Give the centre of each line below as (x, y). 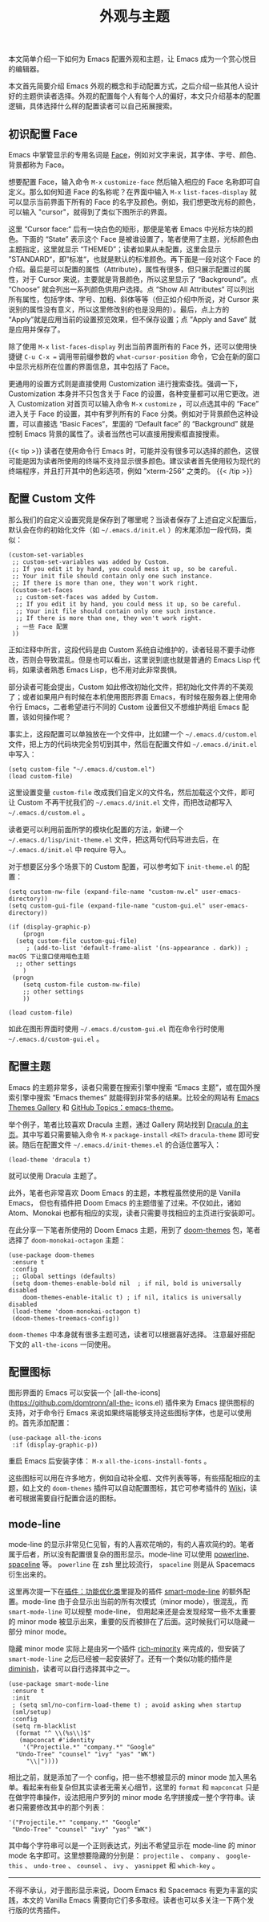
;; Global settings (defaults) (64, 1276)
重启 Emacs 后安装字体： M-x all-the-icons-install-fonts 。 (110, 1461)
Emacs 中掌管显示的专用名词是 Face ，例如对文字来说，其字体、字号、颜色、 (134, 155)
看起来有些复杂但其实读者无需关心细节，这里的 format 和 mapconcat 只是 (141, 1787)
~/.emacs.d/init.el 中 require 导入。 (69, 849)
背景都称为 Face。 (38, 165)
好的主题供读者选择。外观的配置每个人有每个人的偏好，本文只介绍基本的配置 (134, 96)
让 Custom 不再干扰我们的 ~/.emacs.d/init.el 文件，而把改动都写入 (120, 802)
